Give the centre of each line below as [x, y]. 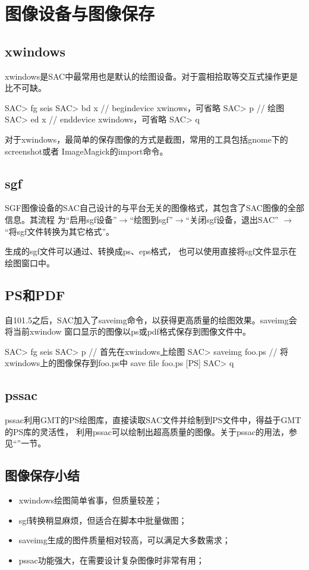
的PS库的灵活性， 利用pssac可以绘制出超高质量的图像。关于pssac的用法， [147, 431]
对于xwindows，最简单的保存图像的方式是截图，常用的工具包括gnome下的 [146, 139]
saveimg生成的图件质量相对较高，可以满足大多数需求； [124, 540]
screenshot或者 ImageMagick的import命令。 [86, 151]
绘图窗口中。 [30, 262]
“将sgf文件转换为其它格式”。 [60, 231]
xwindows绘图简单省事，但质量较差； [90, 500]
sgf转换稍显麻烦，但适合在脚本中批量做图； [103, 520]
